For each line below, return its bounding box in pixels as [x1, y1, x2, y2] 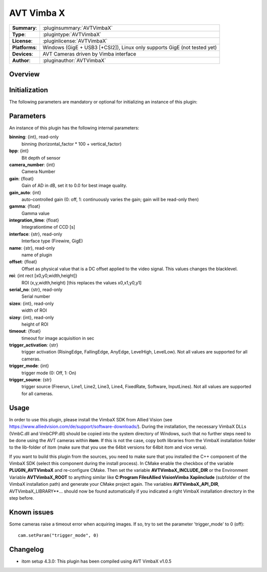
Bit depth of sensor [21, 155, 61, 161]
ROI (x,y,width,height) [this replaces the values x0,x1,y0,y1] [21, 280, 142, 286]
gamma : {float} [9, 203, 41, 209]
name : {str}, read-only [9, 245, 55, 251]
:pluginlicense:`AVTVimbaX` [43, 37, 108, 44]
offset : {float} [9, 259, 37, 265]
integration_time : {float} [9, 217, 59, 223]
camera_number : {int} [9, 162, 55, 168]
